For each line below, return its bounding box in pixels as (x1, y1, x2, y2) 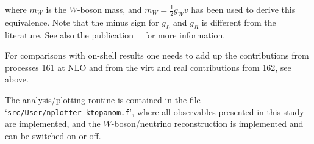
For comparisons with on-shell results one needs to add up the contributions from (5, 49, 309, 62)
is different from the (201, 15, 276, 28)
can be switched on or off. (5, 129, 101, 142)
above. (5, 73, 29, 85)
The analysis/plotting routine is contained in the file (5, 93, 201, 106)
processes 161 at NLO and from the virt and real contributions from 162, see (5, 60, 291, 73)
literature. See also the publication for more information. (5, 28, 226, 41)
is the (46, 3, 66, 15)
